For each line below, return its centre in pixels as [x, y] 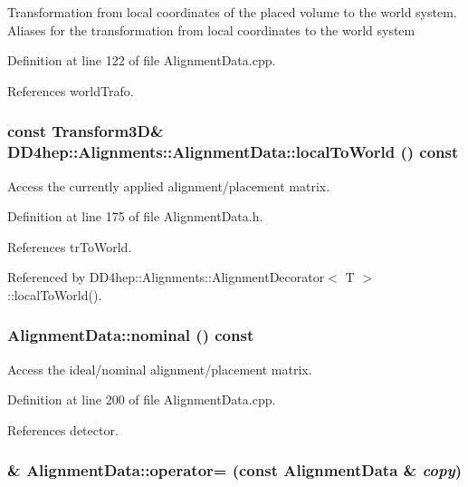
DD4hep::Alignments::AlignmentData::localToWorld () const [233, 152]
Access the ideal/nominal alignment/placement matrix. [160, 369]
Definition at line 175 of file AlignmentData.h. [135, 216]
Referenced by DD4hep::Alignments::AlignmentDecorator [166, 277]
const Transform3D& [86, 131]
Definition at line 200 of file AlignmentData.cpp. [142, 399]
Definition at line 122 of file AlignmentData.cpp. [142, 60]
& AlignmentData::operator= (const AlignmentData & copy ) [235, 470]
